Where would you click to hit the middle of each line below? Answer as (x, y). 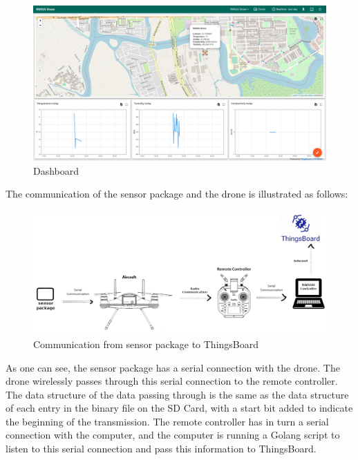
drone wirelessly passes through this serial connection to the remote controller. (172, 381)
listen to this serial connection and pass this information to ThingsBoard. (161, 449)
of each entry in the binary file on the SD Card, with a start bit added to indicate (179, 408)
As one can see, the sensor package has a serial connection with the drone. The (173, 367)
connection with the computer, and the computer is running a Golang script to (173, 435)
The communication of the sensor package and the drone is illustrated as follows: (177, 194)
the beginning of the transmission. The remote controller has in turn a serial (167, 421)
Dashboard (56, 170)
